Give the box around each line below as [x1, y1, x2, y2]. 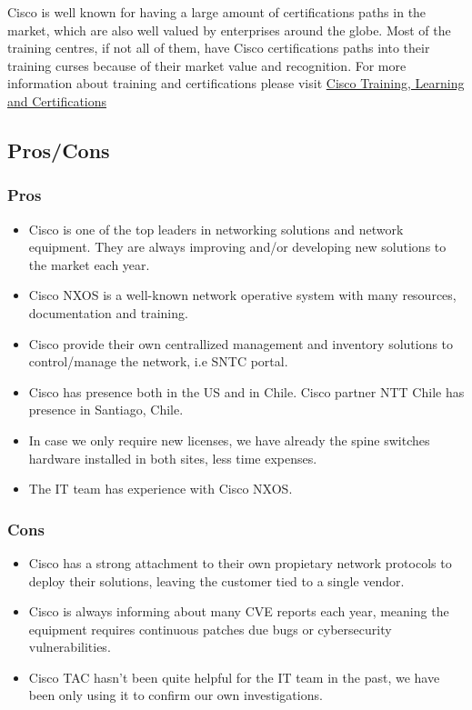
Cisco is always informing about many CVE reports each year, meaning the [28, 602, 449, 621]
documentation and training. [28, 303, 188, 322]
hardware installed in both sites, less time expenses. [28, 448, 317, 467]
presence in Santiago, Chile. [28, 400, 184, 419]
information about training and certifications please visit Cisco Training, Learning [7, 74, 465, 93]
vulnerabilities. [28, 637, 111, 656]
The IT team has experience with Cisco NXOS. [28, 479, 293, 498]
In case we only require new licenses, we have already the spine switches [28, 430, 430, 449]
